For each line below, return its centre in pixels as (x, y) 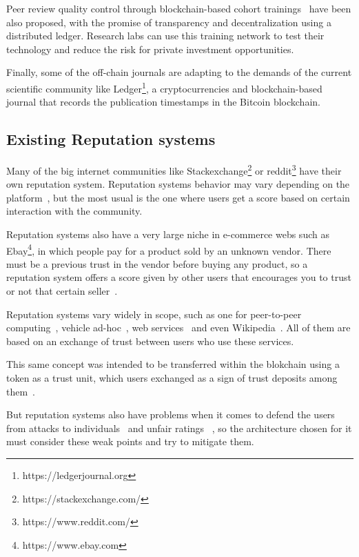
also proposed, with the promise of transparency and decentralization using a (169, 22)
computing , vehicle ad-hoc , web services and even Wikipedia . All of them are (178, 328)
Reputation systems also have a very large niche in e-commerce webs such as (168, 234)
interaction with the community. (74, 211)
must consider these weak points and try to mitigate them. (130, 441)
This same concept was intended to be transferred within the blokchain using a (173, 364)
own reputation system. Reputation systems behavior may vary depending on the (178, 184)
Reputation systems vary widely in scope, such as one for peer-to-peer (154, 314)
